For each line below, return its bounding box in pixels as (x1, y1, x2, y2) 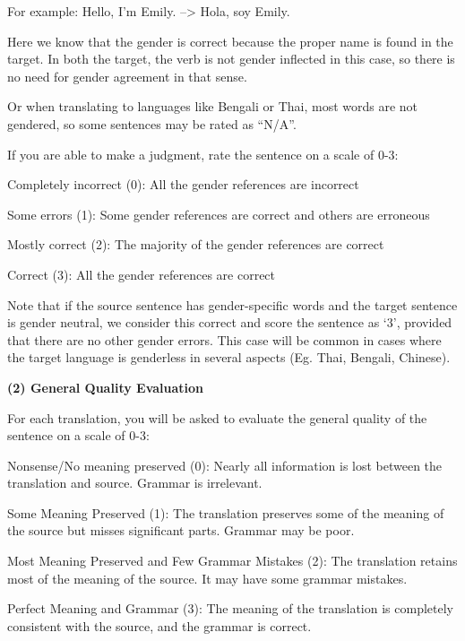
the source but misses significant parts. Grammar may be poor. (7, 521, 355, 540)
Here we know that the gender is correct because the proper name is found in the (7, 31, 453, 50)
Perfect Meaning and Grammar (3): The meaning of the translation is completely (7, 599, 453, 618)
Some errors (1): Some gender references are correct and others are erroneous (7, 204, 430, 223)
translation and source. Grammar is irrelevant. (7, 473, 263, 492)
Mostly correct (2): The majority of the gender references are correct (7, 235, 384, 254)
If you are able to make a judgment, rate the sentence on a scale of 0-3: (7, 144, 399, 163)
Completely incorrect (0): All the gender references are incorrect (7, 175, 359, 194)
